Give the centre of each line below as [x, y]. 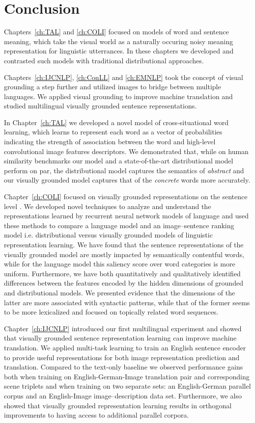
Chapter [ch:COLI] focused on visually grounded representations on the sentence [126, 197]
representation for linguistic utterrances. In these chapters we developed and [119, 51]
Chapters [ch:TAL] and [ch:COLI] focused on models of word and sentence [116, 32]
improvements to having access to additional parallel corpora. [97, 415]
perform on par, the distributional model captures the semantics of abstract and [124, 170]
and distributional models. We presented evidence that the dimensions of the [120, 292]
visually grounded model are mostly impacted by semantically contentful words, [124, 254]
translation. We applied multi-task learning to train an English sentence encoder [125, 347]
